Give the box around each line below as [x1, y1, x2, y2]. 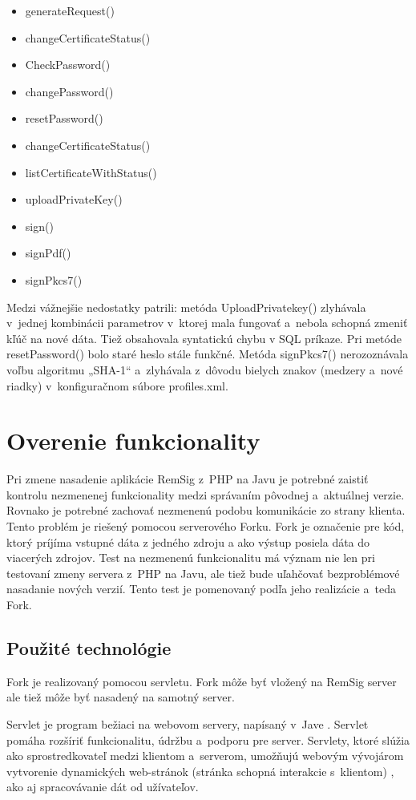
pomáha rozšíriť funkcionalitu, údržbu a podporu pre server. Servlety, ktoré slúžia [6, 731, 410, 748]
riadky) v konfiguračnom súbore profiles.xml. [6, 377, 228, 394]
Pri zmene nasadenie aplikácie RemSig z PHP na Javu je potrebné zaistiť [6, 471, 369, 487]
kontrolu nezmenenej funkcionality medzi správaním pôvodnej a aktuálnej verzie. [6, 486, 405, 503]
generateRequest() [25, 2, 115, 18]
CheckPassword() [25, 56, 111, 73]
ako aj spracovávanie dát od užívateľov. [6, 778, 199, 795]
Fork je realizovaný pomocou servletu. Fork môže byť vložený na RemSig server [6, 673, 397, 689]
